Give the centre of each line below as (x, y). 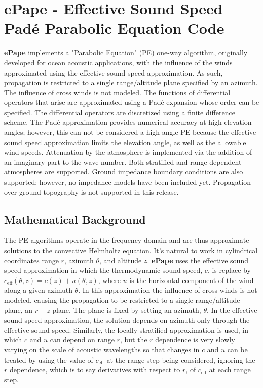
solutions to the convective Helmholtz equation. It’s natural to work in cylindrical (131, 250)
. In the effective (232, 310)
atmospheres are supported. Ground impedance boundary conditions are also (124, 172)
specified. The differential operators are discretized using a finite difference (120, 112)
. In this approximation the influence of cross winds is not (168, 290)
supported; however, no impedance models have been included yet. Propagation (127, 182)
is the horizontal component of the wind (192, 280)
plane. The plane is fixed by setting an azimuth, (127, 310)
